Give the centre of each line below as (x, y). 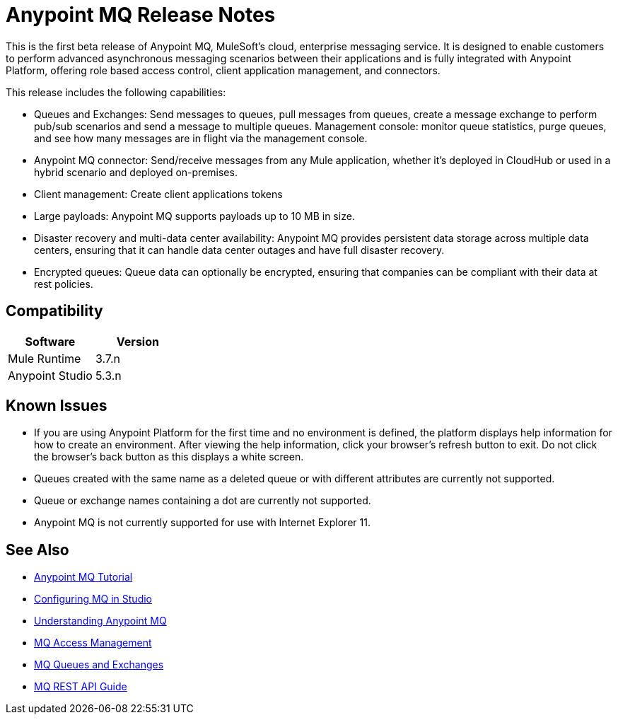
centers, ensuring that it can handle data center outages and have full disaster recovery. (239, 250)
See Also (37, 550)
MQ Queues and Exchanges (99, 665)
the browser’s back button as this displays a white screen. (169, 457)
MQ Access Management (93, 643)
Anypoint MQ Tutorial (83, 577)
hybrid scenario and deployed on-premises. (136, 172)
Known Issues (57, 406)
